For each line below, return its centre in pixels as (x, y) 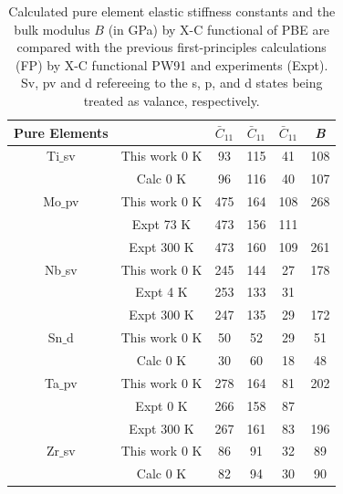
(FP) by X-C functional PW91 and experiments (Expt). (172, 64)
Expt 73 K (161, 223)
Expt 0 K (161, 405)
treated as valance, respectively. (171, 100)
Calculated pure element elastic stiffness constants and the (172, 11)
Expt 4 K (161, 292)
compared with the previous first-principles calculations (171, 47)
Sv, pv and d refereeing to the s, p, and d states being (171, 83)
